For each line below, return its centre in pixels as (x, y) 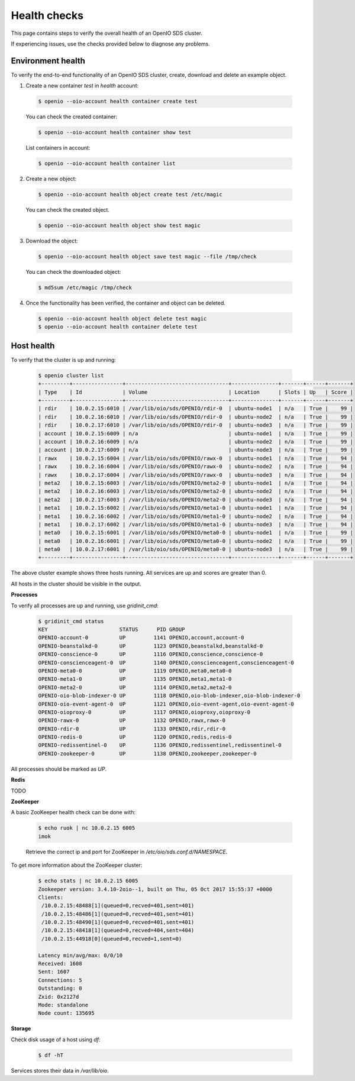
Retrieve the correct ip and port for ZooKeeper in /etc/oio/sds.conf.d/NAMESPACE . (127, 852)
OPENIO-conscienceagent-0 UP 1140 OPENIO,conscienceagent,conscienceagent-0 (166, 663)
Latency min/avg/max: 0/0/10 (80, 955)
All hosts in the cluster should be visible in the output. (76, 584)
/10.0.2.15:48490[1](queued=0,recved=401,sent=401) (118, 922)
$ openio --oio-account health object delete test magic (122, 318)
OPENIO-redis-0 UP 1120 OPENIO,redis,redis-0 (135, 737)
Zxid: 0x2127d (59, 997)
